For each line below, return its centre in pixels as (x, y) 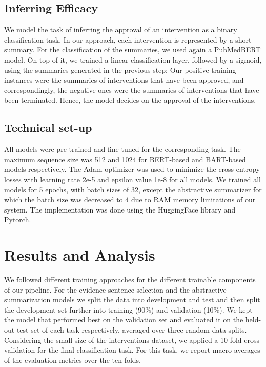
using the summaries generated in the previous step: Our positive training (120, 70)
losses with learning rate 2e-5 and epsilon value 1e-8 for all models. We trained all (133, 179)
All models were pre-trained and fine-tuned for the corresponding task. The (122, 149)
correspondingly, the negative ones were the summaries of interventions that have (132, 90)
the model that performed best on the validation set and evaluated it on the (124, 320)
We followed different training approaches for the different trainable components (130, 279)
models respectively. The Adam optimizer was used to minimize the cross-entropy (132, 169)
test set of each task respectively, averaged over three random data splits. (132, 330)
